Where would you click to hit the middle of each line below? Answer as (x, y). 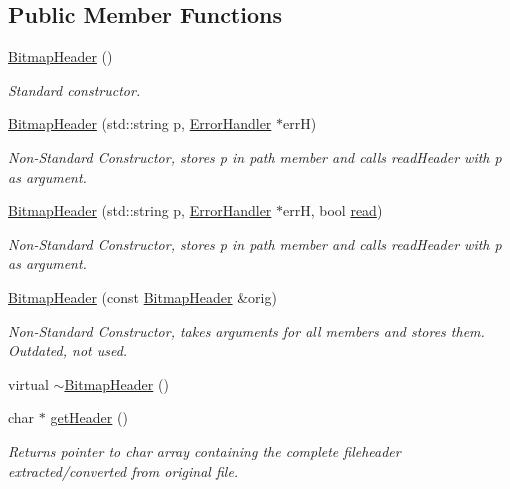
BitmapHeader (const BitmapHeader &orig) (142, 296)
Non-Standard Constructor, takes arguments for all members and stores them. (246, 330)
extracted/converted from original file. (123, 470)
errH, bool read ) (333, 210)
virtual (28, 383)
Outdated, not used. (68, 350)
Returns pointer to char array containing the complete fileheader (204, 450)
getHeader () (89, 417)
